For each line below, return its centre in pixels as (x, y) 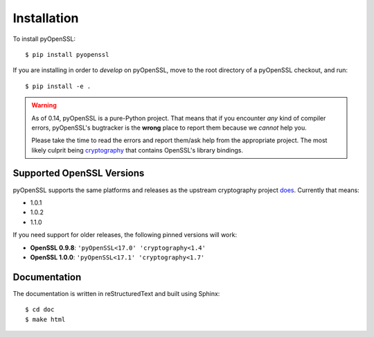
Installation (46, 18)
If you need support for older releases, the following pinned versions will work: (125, 235)
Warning (44, 105)
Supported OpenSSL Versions (79, 173)
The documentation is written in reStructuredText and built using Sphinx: (116, 293)
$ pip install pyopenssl (67, 54)
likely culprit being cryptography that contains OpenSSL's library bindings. (137, 150)
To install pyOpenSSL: (44, 39)
